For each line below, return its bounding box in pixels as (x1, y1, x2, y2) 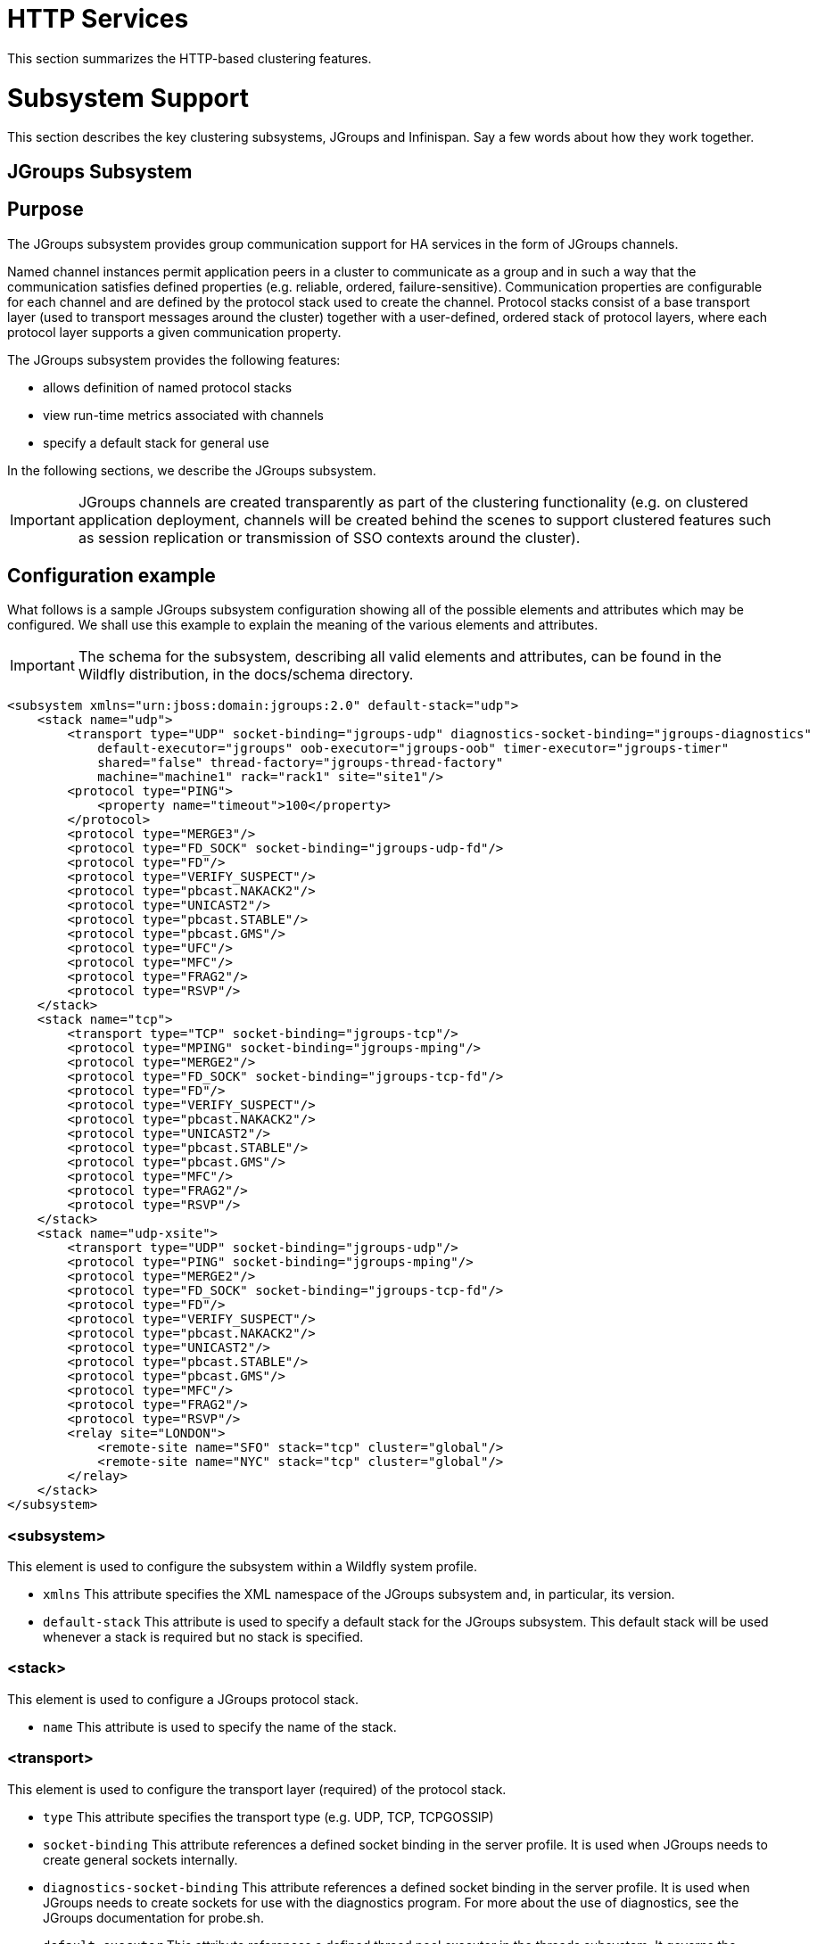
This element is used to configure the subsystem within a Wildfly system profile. (7, 1559, 478, 1575)
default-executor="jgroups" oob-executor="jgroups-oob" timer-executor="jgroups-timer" (97, 741, 730, 756)
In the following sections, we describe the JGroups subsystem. (7, 462, 376, 478)
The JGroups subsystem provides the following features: (7, 351, 341, 367)
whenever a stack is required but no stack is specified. (43, 1629, 364, 1645)
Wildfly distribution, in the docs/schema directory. (78, 665, 414, 684)
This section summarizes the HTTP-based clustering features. (7, 50, 372, 66)
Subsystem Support (7, 82, 249, 113)
